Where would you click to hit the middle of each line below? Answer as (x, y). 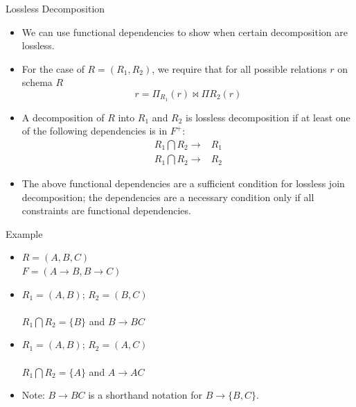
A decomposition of (63, 117)
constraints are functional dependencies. (106, 210)
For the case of (53, 68)
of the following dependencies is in (95, 131)
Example (24, 233)
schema (37, 82)
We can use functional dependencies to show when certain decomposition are (185, 32)
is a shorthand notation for (145, 395)
